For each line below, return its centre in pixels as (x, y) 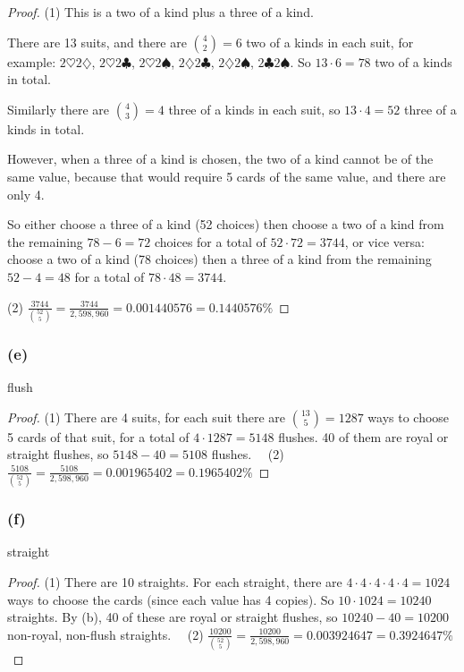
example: (32, 61)
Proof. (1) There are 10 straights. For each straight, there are (175, 581)
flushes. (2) (248, 454)
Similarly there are (59, 109)
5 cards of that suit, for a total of (98, 436)
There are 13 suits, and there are (97, 42)
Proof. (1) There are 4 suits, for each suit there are (147, 417)
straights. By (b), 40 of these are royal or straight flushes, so (173, 617)
